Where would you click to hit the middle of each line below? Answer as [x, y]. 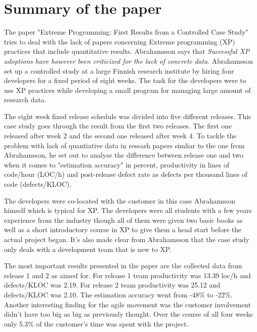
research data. [25, 100]
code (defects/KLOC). [38, 184]
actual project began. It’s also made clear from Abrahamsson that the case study [127, 239]
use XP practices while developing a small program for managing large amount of [128, 90]
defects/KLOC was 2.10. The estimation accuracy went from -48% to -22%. [118, 294]
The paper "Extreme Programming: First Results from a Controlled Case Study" [126, 32]
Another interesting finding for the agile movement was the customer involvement [128, 304]
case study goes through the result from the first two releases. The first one [118, 126]
